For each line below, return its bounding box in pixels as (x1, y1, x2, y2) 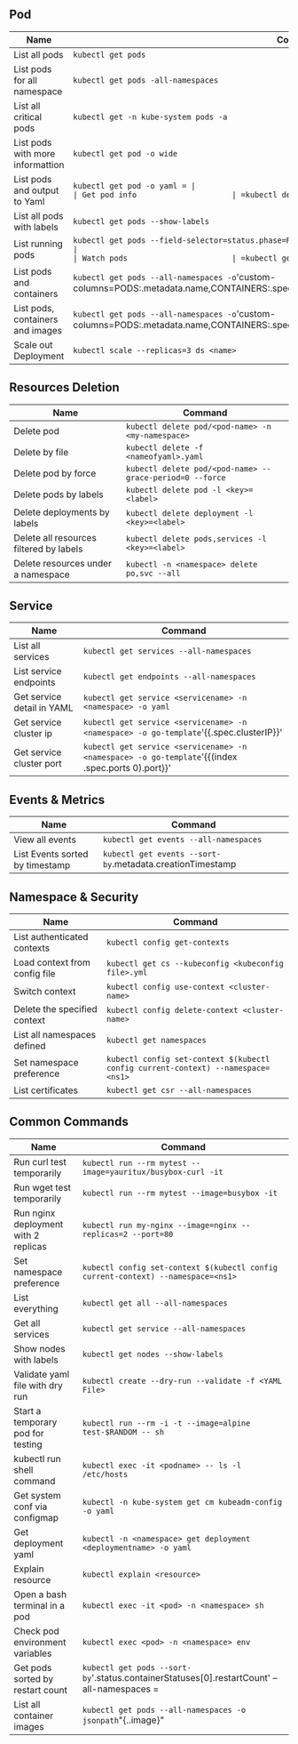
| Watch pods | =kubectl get (73, 253, 296, 263)
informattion (13, 158, 65, 171)
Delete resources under (13, 557, 113, 569)
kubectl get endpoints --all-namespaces (82, 671, 256, 682)
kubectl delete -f (125, 442, 204, 453)
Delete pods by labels (13, 488, 104, 501)
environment (13, 1636, 67, 1648)
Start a (13, 1404, 42, 1417)
